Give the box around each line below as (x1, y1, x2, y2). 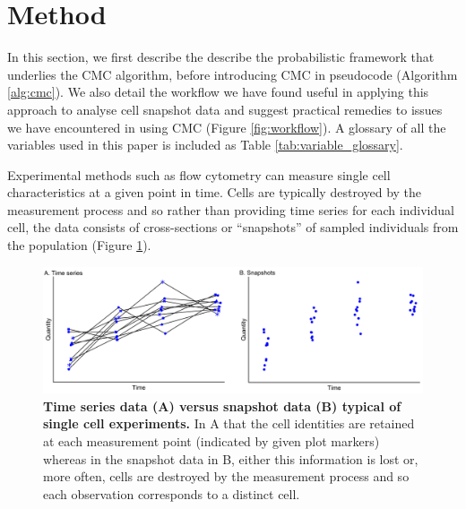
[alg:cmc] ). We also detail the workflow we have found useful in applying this (7, 82, 429, 101)
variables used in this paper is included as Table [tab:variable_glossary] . (7, 135, 403, 154)
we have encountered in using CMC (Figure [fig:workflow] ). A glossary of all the (7, 117, 446, 136)
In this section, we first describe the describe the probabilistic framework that (7, 47, 435, 66)
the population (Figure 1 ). (7, 236, 151, 254)
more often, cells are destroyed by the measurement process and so (43, 467, 410, 486)
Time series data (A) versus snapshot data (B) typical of (43, 396, 401, 415)
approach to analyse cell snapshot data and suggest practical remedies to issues (7, 99, 443, 118)
